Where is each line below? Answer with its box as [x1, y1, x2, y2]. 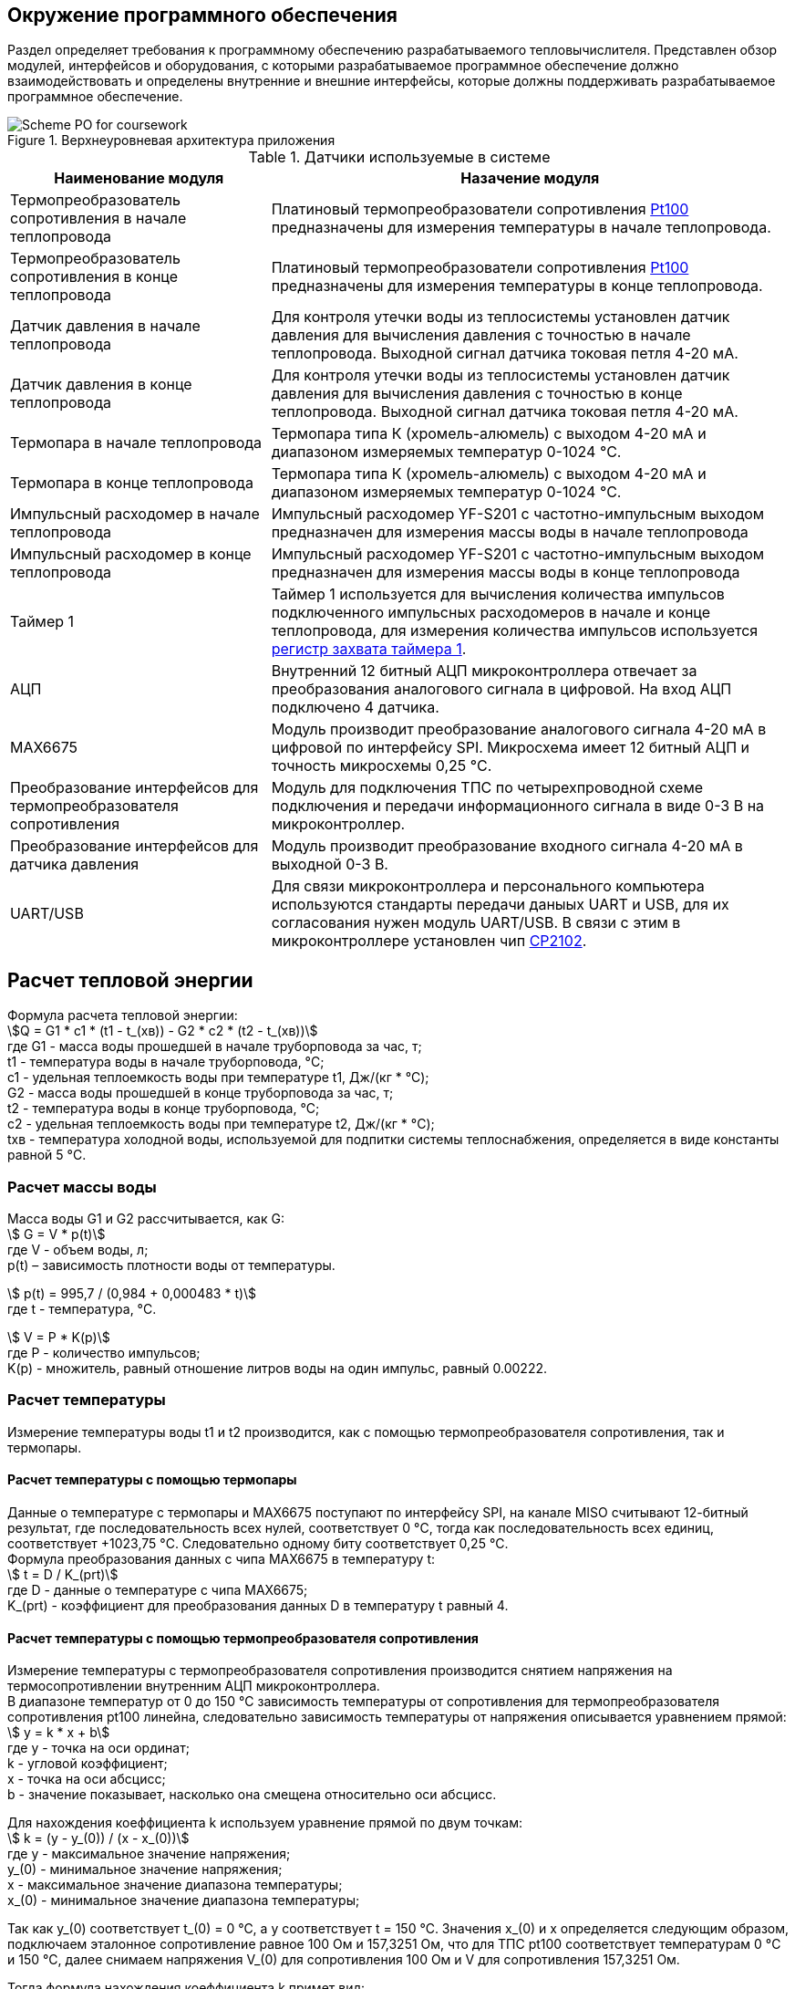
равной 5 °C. [7, 1147, 87, 1163]
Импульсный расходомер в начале [10, 505, 260, 524]
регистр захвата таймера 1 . [271, 640, 467, 659]
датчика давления [10, 855, 139, 874]
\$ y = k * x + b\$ [7, 1724, 110, 1741]
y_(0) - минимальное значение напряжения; [7, 1861, 283, 1878]
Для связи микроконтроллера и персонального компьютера [271, 877, 705, 896]
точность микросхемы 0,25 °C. [271, 756, 492, 776]
